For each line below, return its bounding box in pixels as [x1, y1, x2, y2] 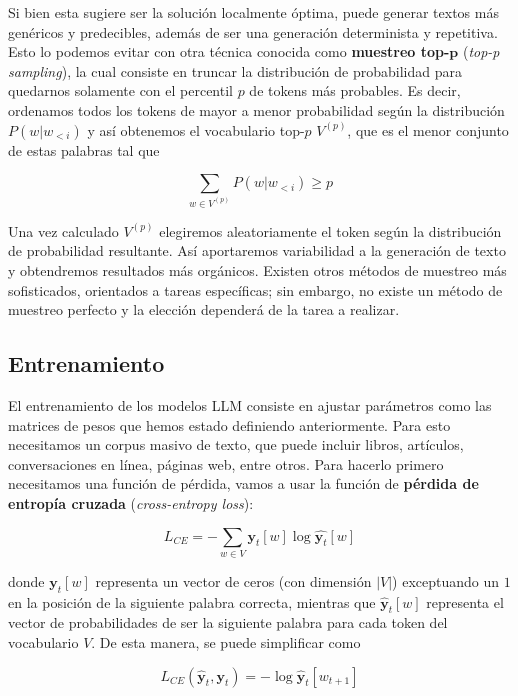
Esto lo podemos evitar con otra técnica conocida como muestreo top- [8, 41, 450, 62]
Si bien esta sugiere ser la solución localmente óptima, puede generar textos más [8, 2, 499, 22]
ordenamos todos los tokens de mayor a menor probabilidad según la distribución [8, 99, 505, 120]
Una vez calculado [8, 220, 119, 241]
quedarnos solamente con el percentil [8, 80, 233, 101]
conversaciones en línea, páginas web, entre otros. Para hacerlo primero [8, 453, 444, 474]
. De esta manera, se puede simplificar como [91, 632, 361, 653]
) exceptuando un [392, 570, 500, 591]
